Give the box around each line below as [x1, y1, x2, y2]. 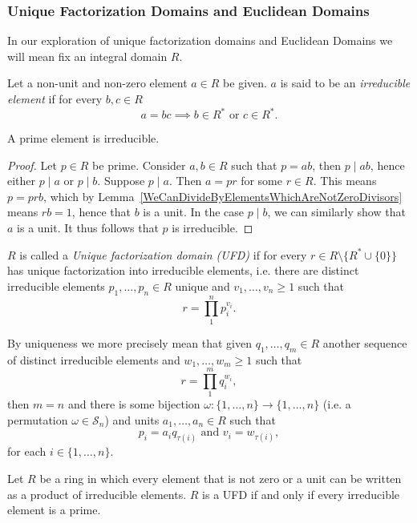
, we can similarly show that [267, 203, 406, 220]
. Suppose [97, 172, 145, 189]
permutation [7, 411, 68, 428]
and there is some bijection [67, 396, 200, 412]
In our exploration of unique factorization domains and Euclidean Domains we [7, 32, 393, 49]
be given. [223, 74, 267, 91]
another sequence [322, 334, 407, 351]
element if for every [7, 91, 103, 107]
